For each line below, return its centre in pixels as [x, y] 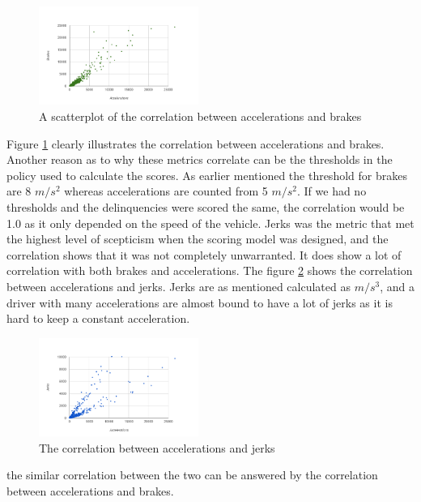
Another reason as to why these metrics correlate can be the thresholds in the [200, 159]
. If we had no [332, 191]
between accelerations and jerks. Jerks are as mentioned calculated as [179, 286]
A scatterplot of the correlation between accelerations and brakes [200, 116]
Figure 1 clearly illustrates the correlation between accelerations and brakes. [196, 143]
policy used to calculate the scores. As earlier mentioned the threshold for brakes [207, 175]
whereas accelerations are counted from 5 [166, 191]
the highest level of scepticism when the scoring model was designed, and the [198, 239]
